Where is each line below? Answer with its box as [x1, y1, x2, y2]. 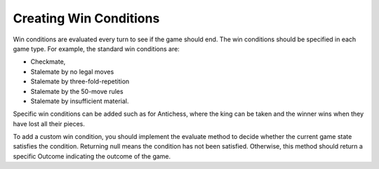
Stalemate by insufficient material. [30, 97, 129, 105]
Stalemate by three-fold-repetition [30, 77, 130, 86]
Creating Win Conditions [13, 11, 160, 26]
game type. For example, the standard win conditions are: [13, 44, 180, 53]
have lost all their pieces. [13, 119, 86, 128]
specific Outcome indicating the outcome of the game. [13, 151, 171, 161]
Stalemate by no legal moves [30, 67, 114, 76]
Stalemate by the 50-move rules [30, 87, 124, 95]
